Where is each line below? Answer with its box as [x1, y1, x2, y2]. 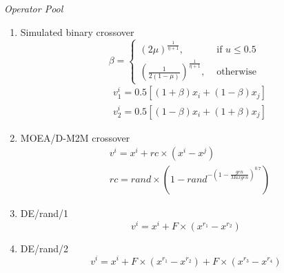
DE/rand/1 [20, 206, 69, 220]
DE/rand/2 [20, 241, 69, 255]
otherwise [216, 67, 256, 77]
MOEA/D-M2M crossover [20, 130, 130, 144]
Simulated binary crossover [20, 24, 134, 39]
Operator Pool [4, 1, 63, 15]
